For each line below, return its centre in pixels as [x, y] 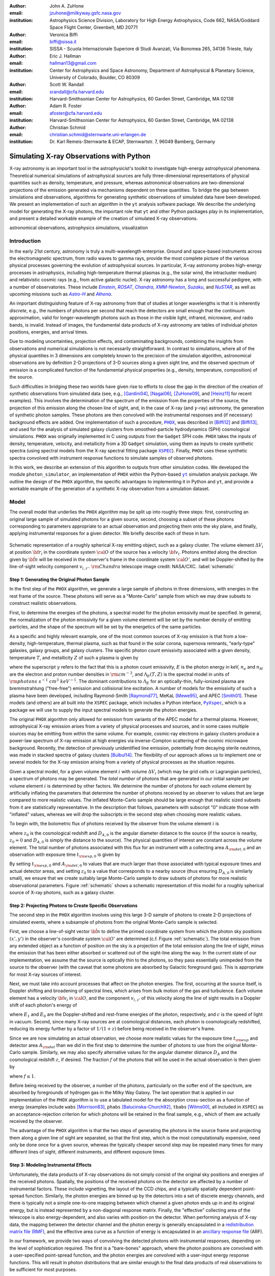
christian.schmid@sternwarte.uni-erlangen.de [98, 135]
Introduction [25, 241]
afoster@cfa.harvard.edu [76, 113]
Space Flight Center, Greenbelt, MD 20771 [94, 28]
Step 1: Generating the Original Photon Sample [59, 579]
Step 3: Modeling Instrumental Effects [50, 1165]
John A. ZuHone [67, 6]
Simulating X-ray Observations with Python [80, 156]
